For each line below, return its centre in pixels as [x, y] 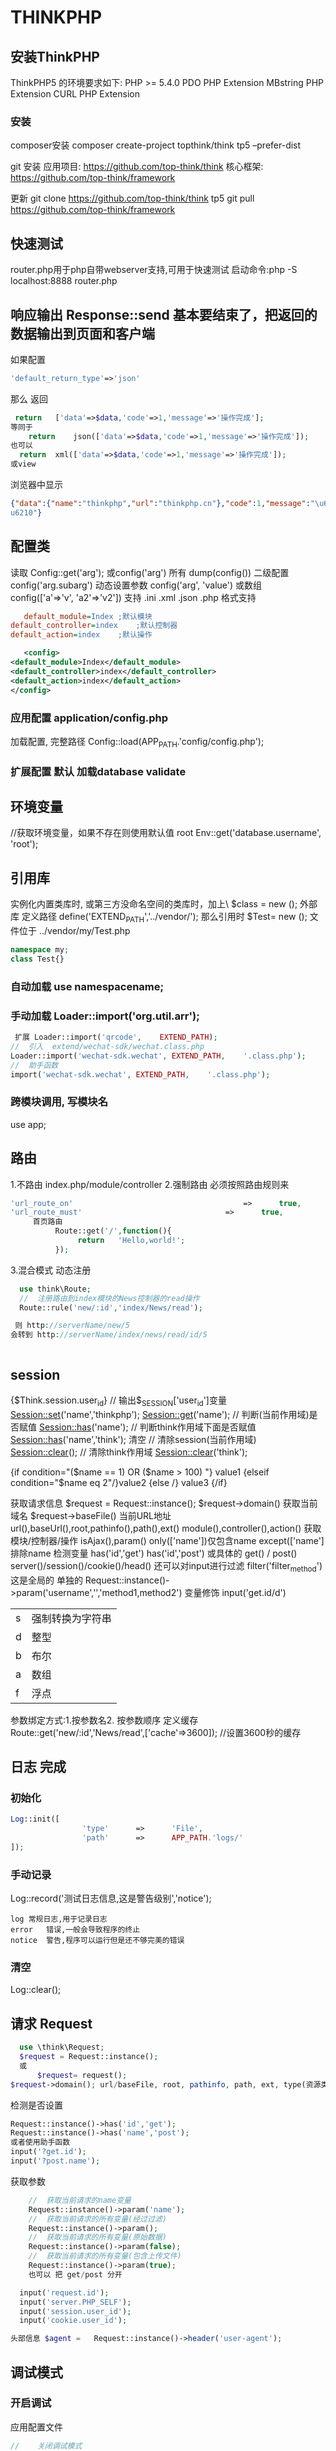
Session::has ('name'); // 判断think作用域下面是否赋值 [147, 1427]
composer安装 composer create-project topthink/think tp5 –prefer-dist [156, 145]
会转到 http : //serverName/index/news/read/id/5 [109, 1335]
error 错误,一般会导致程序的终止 [75, 1930]
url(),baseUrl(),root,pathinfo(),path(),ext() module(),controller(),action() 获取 [166, 1528]
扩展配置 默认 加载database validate [98, 771]
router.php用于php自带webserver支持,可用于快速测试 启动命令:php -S [154, 270]
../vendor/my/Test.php [84, 931]
